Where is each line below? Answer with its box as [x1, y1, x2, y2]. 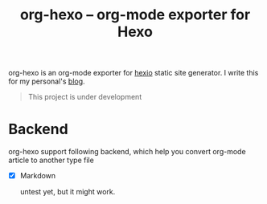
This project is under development [27, 92, 142, 102]
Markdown [19, 171, 56, 181]
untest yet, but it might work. [19, 187, 116, 197]
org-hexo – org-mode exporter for [19, 6, 251, 24]
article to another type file [8, 155, 94, 165]
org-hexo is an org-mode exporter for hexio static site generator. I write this [8, 68, 259, 78]
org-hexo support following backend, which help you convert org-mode [8, 147, 247, 157]
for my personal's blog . [8, 76, 86, 86]
